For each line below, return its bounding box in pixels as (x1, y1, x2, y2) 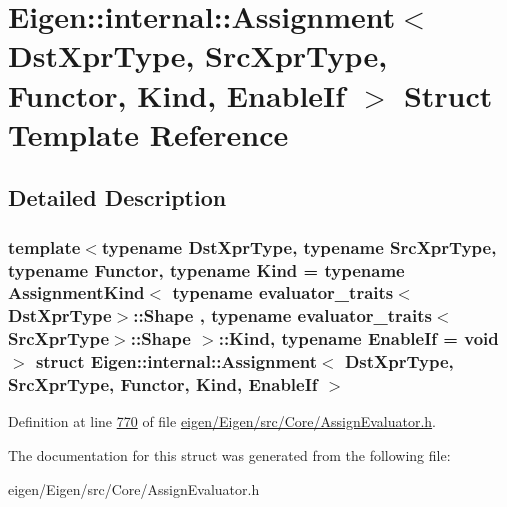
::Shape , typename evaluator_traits (133, 303, 432, 328)
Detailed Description (8, 182, 227, 213)
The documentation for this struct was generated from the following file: (8, 445, 451, 466)
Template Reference (8, 113, 289, 154)
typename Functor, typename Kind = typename (8, 257, 405, 282)
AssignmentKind (8, 280, 145, 305)
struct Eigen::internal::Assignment (35, 349, 318, 374)
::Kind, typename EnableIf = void (218, 326, 499, 351)
